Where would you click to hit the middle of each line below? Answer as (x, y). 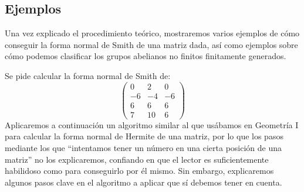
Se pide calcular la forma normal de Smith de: (88, 75)
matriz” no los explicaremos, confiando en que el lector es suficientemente (137, 159)
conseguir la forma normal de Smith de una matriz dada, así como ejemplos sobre (151, 44)
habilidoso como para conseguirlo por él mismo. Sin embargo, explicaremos (139, 171)
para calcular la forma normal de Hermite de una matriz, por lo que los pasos (144, 136)
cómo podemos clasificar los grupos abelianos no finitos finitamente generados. (146, 56)
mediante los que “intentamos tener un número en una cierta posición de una (143, 147)
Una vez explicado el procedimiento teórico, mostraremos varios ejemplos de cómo (152, 33)
